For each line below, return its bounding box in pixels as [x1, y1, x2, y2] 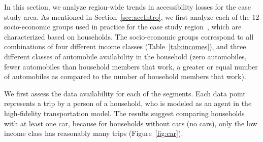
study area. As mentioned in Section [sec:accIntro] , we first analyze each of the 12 [4, 11, 259, 22]
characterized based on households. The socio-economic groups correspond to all [4, 31, 254, 42]
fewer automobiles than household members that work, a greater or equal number [4, 61, 258, 72]
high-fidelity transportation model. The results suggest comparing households [4, 108, 245, 118]
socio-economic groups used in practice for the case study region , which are [4, 21, 242, 32]
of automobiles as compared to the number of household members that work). [4, 71, 246, 82]
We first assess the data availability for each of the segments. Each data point [4, 88, 246, 98]
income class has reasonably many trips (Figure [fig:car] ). [4, 128, 183, 138]
